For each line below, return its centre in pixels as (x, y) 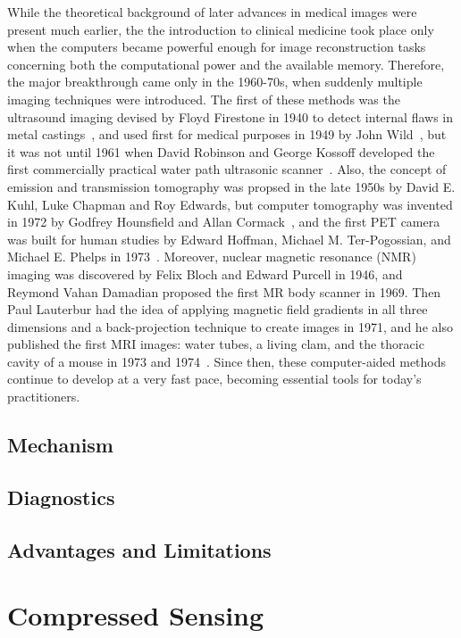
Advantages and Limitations (139, 549)
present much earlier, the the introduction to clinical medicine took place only (221, 29)
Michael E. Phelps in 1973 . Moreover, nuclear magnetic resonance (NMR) (212, 257)
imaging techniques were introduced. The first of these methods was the (204, 99)
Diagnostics (61, 497)
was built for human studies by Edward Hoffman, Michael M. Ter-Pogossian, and (229, 239)
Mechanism (60, 445)
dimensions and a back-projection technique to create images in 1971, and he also (230, 326)
